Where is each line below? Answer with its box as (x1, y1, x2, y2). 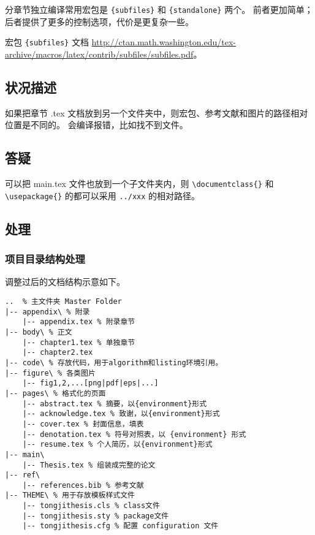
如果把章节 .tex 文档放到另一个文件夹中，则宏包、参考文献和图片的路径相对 (5, 106, 308, 119)
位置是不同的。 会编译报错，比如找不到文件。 (5, 118, 188, 131)
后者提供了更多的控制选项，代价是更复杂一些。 (5, 15, 194, 28)
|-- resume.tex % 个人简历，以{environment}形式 (22, 440, 213, 449)
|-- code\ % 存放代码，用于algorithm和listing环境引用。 (5, 358, 223, 367)
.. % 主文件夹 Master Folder (5, 297, 122, 306)
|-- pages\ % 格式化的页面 (5, 389, 106, 398)
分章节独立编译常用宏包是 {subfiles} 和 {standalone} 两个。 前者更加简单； (5, 3, 313, 15)
